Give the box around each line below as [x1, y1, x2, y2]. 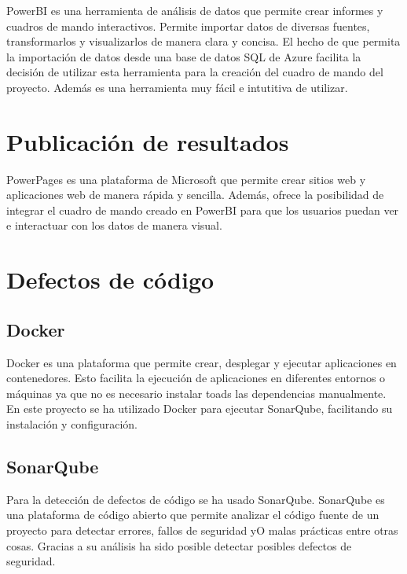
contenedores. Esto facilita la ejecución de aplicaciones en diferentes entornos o [6, 370, 386, 386]
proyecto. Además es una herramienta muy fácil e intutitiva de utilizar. [6, 79, 348, 95]
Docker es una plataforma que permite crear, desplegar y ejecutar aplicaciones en [6, 354, 397, 370]
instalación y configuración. [6, 416, 137, 432]
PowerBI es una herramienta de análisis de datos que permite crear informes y [6, 2, 383, 18]
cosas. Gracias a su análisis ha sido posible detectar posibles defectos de [6, 537, 352, 554]
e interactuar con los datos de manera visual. [6, 217, 222, 234]
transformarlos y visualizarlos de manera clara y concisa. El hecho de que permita [6, 33, 401, 50]
